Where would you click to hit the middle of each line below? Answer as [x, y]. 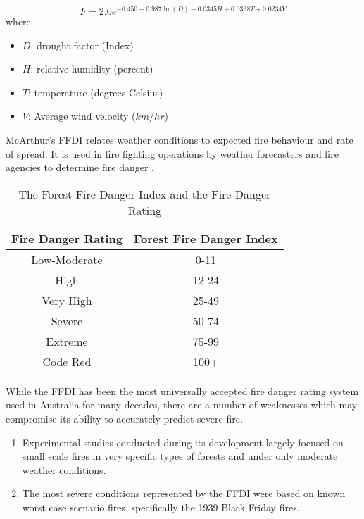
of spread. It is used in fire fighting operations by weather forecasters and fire [172, 153]
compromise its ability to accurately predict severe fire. [124, 419]
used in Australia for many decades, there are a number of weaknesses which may [182, 405]
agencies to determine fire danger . [80, 167]
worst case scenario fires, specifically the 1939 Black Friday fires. [161, 507]
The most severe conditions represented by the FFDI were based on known [184, 493]
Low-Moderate [67, 259]
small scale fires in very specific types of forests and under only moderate [180, 456]
